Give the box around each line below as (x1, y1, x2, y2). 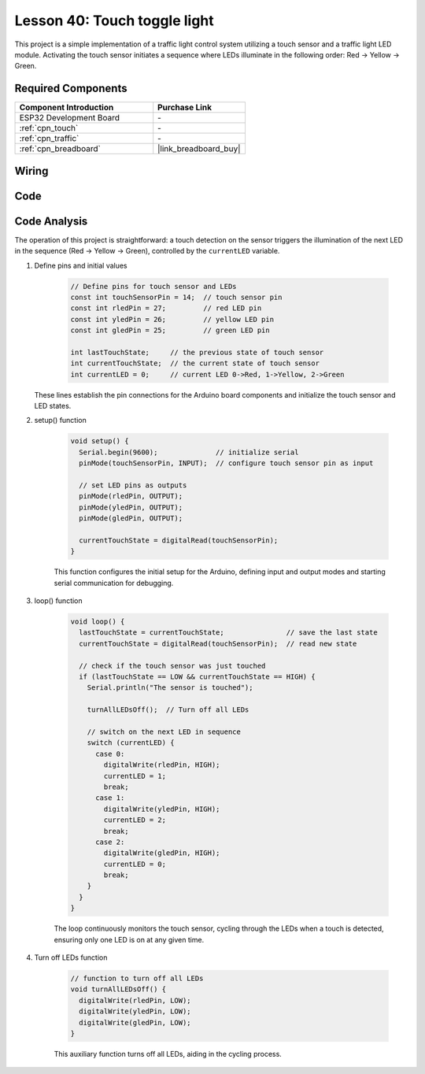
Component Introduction (19, 102, 114, 113)
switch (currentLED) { (87, 739, 175, 747)
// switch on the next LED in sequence (87, 727, 242, 736)
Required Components (14, 82, 128, 95)
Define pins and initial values (34, 261, 128, 270)
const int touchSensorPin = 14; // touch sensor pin (70, 292, 283, 302)
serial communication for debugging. (54, 578, 174, 587)
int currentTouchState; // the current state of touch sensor (70, 359, 320, 368)
